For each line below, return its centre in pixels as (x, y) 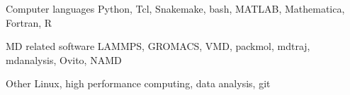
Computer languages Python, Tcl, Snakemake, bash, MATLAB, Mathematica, (175, 8)
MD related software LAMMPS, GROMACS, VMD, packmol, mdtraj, (158, 46)
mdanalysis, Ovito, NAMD (64, 59)
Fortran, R (29, 22)
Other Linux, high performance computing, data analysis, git (138, 83)
